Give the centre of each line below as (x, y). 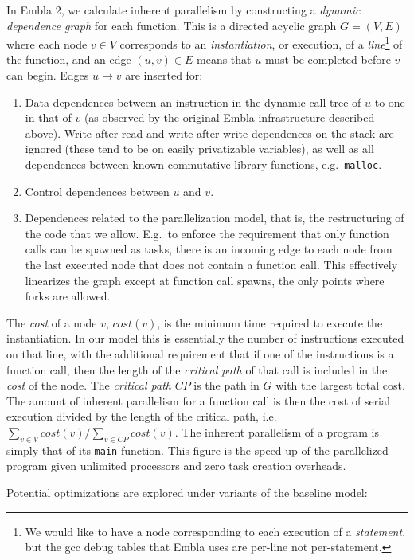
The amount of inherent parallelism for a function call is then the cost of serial (198, 400)
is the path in (227, 385)
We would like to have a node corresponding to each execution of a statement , (215, 531)
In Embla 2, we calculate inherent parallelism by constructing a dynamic (184, 10)
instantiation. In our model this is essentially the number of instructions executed (205, 338)
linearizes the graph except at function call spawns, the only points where (205, 280)
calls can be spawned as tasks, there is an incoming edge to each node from (209, 249)
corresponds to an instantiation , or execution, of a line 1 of (261, 43)
